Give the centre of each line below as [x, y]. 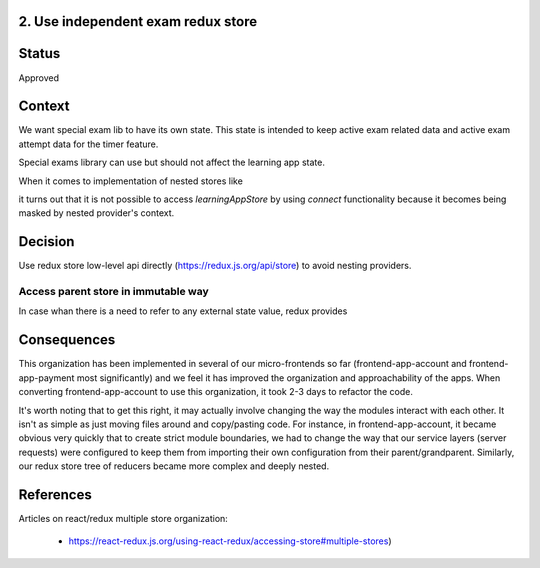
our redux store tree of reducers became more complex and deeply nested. [174, 466]
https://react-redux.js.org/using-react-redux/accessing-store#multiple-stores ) [230, 541]
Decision [46, 241]
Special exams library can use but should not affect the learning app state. [171, 162]
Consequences [67, 340]
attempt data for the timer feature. [88, 144]
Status [39, 53]
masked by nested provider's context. [96, 213]
